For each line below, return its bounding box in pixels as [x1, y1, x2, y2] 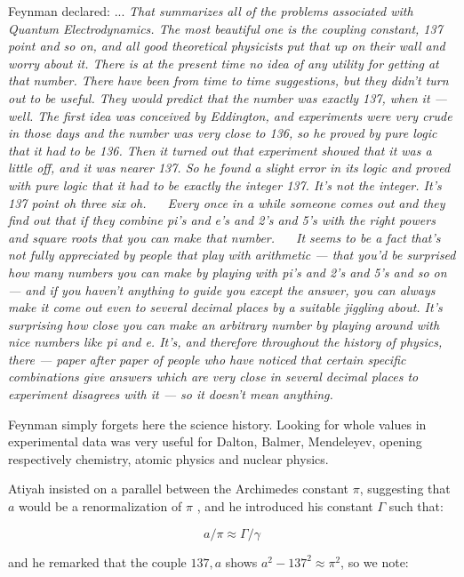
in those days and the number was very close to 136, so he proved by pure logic [8, 124, 437, 142]
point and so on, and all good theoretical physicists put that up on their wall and [8, 36, 445, 55]
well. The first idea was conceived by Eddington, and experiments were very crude [8, 106, 452, 124]
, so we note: [340, 552, 409, 571]
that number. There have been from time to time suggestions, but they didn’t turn [8, 71, 449, 90]
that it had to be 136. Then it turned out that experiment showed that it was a [8, 140, 432, 159]
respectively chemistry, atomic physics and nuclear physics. [8, 449, 329, 468]
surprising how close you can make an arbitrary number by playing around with [8, 315, 440, 333]
